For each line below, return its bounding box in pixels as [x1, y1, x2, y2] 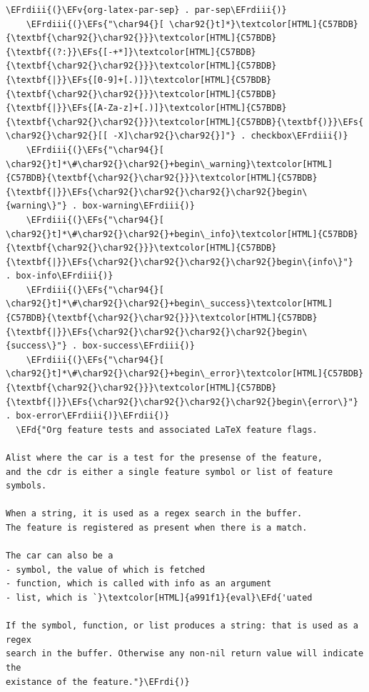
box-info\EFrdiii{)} [16, 271, 113, 281]
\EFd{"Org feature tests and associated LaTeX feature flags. [16, 424, 318, 435]
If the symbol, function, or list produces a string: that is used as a [6, 621, 358, 631]
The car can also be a [6, 551, 113, 561]
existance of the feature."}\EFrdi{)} [6, 676, 190, 687]
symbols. [6, 481, 47, 491]
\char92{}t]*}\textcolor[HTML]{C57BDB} [169, 19, 358, 29]
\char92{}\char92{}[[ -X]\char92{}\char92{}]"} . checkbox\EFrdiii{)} [6, 131, 348, 141]
